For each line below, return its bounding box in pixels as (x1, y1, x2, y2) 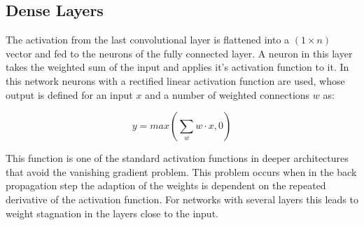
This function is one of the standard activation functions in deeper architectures (6, 151, 349, 165)
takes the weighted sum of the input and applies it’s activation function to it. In (6, 60, 349, 74)
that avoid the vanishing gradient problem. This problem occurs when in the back (6, 164, 357, 179)
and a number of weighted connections (145, 87, 310, 102)
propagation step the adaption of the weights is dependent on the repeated (6, 178, 326, 193)
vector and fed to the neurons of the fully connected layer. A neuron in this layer (6, 46, 353, 60)
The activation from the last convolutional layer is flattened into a (6, 32, 290, 47)
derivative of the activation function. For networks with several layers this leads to (6, 191, 358, 206)
